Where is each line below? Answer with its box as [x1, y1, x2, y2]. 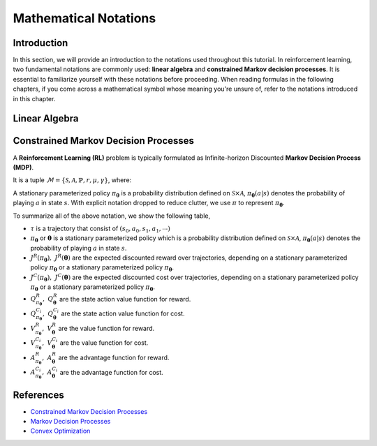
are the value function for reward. [58, 324, 155, 332]
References [13, 389, 64, 401]
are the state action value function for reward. [59, 295, 191, 303]
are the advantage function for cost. [59, 368, 163, 376]
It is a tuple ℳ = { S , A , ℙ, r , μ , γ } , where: [13, 176, 132, 184]
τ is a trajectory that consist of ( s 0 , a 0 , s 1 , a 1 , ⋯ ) [30, 224, 170, 234]
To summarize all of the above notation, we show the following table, [13, 211, 211, 220]
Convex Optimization [30, 426, 91, 436]
